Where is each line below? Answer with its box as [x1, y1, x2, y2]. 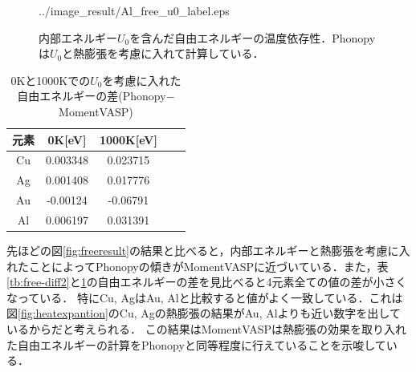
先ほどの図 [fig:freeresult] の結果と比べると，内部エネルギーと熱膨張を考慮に [6, 242, 399, 259]
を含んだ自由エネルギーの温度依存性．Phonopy [129, 29, 376, 46]
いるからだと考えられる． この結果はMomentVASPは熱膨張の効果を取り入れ [6, 321, 406, 337]
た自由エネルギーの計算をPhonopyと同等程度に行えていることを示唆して [6, 336, 386, 353]
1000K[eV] [99, 131, 157, 148]
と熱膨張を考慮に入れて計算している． [62, 45, 264, 62]
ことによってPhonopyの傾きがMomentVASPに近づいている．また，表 [28, 257, 389, 274]
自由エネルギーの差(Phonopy [17, 87, 166, 104]
